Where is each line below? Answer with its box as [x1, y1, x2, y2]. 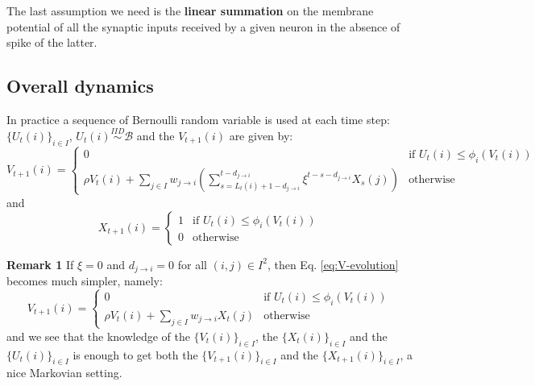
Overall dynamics [6, 73, 154, 98]
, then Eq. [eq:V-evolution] [267, 255, 399, 272]
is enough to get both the [73, 346, 198, 363]
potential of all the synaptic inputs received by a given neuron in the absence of [6, 18, 400, 35]
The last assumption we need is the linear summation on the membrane [6, 2, 374, 19]
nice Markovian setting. [6, 364, 122, 381]
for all [177, 255, 207, 272]
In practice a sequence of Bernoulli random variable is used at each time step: [6, 110, 390, 127]
